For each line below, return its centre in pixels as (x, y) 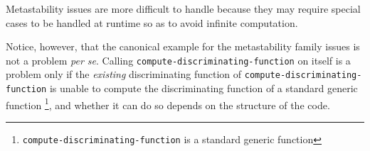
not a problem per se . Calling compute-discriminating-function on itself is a (178, 60)
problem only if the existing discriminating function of (124, 74)
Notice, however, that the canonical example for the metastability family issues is (183, 46)
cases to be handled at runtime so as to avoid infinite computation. (152, 22)
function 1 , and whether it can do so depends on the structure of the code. (168, 104)
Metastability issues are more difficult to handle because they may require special (183, 9)
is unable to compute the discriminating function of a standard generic (203, 88)
